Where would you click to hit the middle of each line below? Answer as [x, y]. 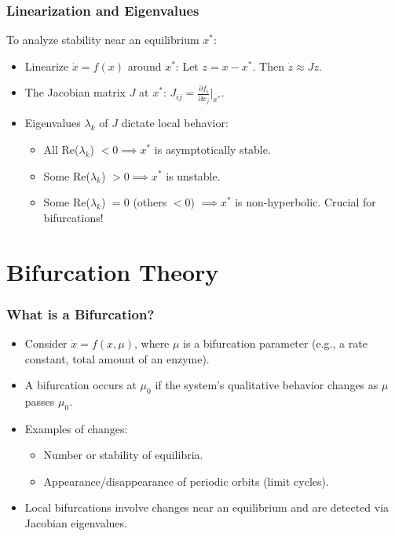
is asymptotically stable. [212, 149]
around [144, 66]
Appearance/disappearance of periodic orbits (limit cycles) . [186, 481]
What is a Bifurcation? [80, 314]
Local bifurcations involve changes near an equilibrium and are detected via [207, 507]
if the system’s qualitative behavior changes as [267, 385]
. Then [268, 66]
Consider [46, 343]
